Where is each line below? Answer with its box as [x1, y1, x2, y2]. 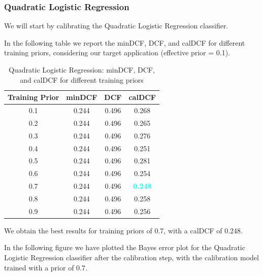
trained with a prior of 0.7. [4, 262, 87, 272]
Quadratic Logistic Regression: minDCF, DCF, [9, 64, 155, 75]
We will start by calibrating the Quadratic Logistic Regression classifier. [4, 20, 228, 31]
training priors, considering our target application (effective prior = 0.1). [4, 47, 231, 58]
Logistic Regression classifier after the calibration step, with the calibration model [4, 252, 259, 263]
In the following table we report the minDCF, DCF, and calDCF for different [4, 37, 245, 48]
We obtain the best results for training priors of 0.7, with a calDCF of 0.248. [4, 225, 243, 235]
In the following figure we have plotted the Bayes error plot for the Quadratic [4, 242, 245, 253]
